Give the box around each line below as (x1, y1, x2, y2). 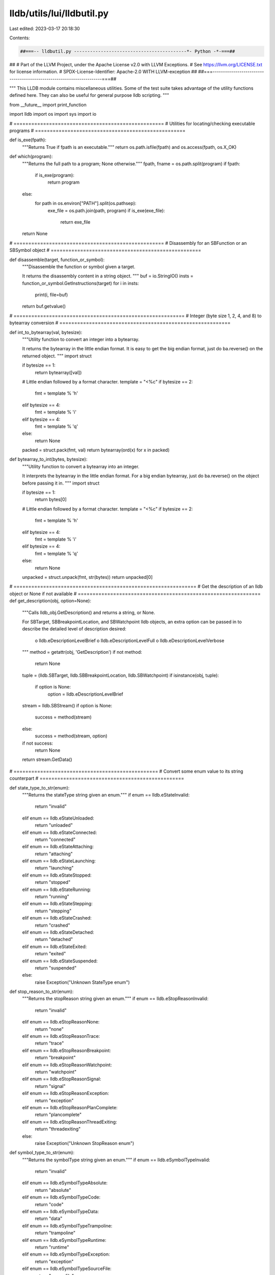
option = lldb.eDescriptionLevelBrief (47, 691, 123, 697)
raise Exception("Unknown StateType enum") (35, 979, 130, 985)
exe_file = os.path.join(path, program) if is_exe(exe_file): (47, 207, 166, 214)
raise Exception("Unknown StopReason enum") (35, 1140, 134, 1146)
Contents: (9, 35, 30, 41)
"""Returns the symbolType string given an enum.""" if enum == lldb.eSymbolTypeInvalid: (22, 1157, 211, 1163)
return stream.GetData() (22, 756, 72, 762)
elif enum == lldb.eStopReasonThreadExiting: (22, 1118, 117, 1125)
